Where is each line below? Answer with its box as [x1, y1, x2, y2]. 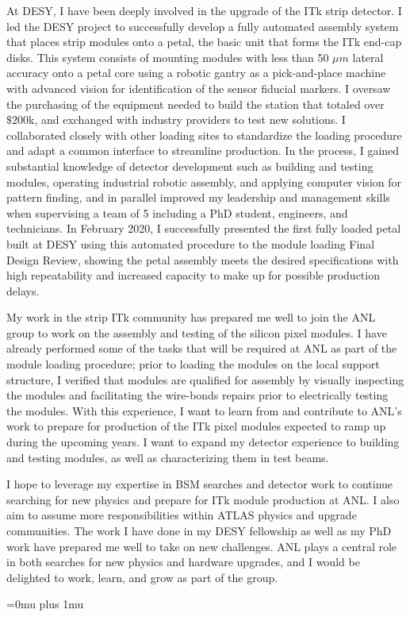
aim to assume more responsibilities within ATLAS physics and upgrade [6, 507, 357, 523]
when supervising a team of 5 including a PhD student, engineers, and [6, 204, 348, 221]
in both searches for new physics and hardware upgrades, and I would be [6, 553, 360, 570]
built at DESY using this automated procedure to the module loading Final [6, 235, 375, 252]
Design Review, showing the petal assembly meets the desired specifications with [6, 251, 399, 268]
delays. [6, 282, 40, 299]
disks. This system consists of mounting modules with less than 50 [6, 48, 329, 65]
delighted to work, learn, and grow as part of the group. [6, 569, 278, 585]
